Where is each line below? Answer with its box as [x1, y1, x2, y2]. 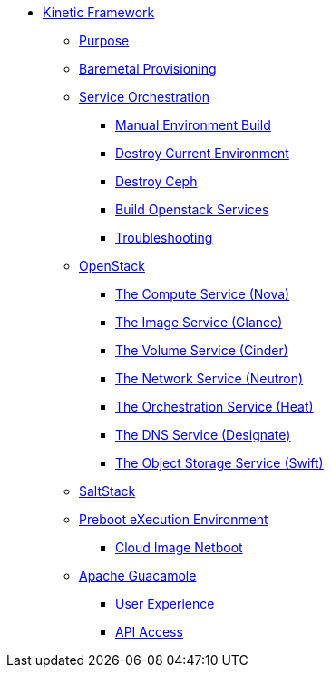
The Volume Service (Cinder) [115, 342, 288, 358]
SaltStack [79, 483, 136, 499]
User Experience [115, 596, 215, 611]
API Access [115, 624, 183, 640]
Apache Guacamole [79, 568, 197, 583]
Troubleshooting [115, 230, 213, 245]
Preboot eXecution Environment [79, 511, 268, 527]
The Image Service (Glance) [115, 314, 283, 330]
